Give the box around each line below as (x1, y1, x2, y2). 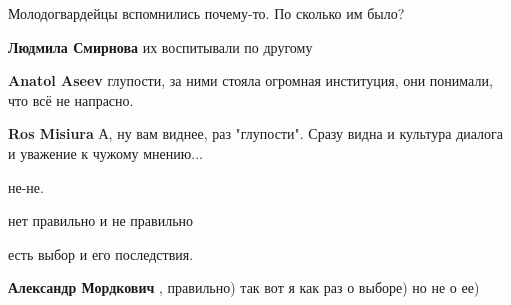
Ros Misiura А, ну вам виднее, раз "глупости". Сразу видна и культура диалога (8, 123, 504, 144)
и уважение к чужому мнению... (8, 142, 203, 163)
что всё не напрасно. (8, 89, 134, 110)
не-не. (8, 176, 44, 197)
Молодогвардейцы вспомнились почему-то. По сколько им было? (8, 3, 405, 23)
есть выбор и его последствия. (8, 243, 194, 264)
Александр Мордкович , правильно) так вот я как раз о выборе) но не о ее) (8, 277, 480, 298)
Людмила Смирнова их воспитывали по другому (8, 36, 313, 57)
